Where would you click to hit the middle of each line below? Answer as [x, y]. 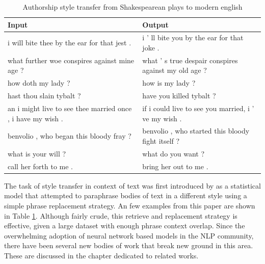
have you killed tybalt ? [179, 96]
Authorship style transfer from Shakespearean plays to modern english [132, 7]
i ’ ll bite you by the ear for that [193, 37]
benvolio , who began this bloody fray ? [70, 136]
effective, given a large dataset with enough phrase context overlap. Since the [125, 226]
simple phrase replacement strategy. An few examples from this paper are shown [130, 205]
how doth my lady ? [39, 83]
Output [155, 24]
